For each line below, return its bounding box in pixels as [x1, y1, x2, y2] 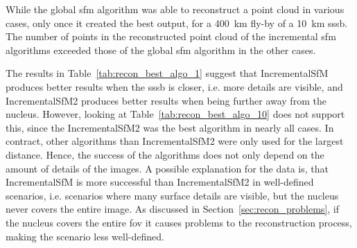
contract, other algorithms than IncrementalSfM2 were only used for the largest [6, 134, 344, 148]
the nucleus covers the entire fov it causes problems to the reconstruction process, [6, 215, 352, 229]
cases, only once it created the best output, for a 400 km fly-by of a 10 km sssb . [6, 15, 348, 30]
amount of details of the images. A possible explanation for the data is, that [6, 161, 329, 175]
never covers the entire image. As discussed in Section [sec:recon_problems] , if [6, 202, 339, 216]
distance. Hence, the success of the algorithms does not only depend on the [6, 147, 324, 161]
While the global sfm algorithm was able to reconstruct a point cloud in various [6, 2, 345, 16]
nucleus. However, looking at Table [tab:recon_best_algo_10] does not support [6, 107, 345, 121]
